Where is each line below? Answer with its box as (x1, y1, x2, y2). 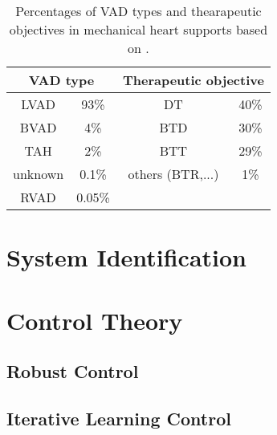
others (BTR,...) (128, 165, 219, 183)
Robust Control (6, 359, 139, 384)
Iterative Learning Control (6, 405, 231, 430)
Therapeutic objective (122, 71, 264, 89)
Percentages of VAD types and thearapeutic (15, 2, 262, 20)
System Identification (6, 241, 247, 274)
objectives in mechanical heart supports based (9, 20, 268, 39)
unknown (13, 165, 64, 183)
